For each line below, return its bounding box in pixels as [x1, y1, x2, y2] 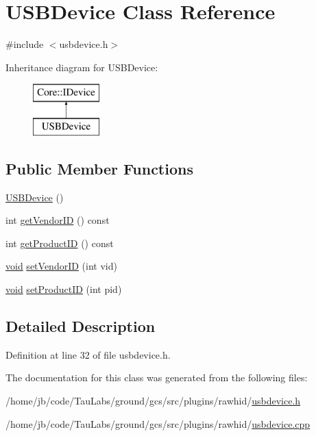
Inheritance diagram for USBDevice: [5, 60, 158, 74]
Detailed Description [5, 316, 156, 337]
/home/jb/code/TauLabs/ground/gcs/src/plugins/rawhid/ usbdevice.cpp [5, 416, 311, 431]
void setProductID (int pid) [5, 282, 122, 296]
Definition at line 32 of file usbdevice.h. [5, 347, 171, 361]
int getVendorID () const [5, 213, 110, 227]
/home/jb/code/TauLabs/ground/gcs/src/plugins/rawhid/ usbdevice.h [5, 394, 301, 408]
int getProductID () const [5, 235, 114, 250]
